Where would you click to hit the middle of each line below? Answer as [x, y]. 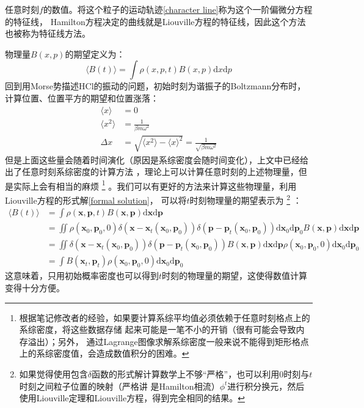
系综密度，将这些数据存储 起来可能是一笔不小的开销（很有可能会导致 [158, 329]
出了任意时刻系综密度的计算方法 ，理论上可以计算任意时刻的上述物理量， [152, 172]
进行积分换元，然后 [266, 386]
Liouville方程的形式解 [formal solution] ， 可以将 [96, 200]
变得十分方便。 [35, 287]
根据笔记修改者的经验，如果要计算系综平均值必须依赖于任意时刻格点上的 [165, 317]
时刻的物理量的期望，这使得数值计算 [235, 276]
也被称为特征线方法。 [48, 33]
